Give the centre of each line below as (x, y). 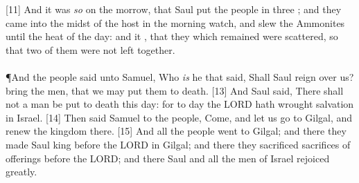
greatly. (21, 172)
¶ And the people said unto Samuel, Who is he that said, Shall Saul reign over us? (180, 76)
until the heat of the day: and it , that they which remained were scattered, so (172, 36)
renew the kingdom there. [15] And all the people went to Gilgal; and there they (176, 131)
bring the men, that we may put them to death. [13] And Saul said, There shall (175, 90)
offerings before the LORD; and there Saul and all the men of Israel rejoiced (168, 158)
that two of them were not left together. (90, 49)
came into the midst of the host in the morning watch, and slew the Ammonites (175, 22)
